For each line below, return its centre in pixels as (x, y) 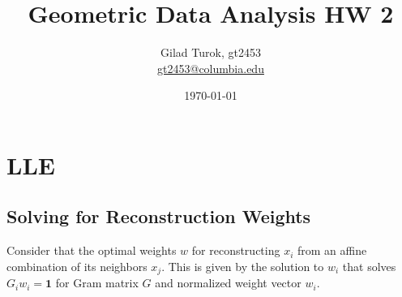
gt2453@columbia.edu (211, 68)
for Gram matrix (97, 283)
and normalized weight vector (228, 283)
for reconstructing (236, 250)
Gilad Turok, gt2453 (211, 52)
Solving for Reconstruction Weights (159, 216)
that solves (369, 266)
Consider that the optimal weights (92, 250)
